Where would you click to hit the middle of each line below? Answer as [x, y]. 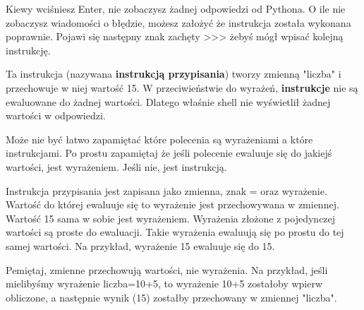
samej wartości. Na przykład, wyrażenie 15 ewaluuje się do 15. [140, 245]
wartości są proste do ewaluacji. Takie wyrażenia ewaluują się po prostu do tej [175, 232]
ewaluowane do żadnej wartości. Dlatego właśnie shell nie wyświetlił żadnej [168, 101]
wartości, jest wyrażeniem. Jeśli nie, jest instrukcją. [116, 166]
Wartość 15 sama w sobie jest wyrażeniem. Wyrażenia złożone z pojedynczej [171, 218]
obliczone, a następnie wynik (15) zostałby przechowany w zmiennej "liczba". [171, 297]
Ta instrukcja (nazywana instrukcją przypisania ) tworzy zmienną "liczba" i [174, 74]
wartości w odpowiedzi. [56, 115]
